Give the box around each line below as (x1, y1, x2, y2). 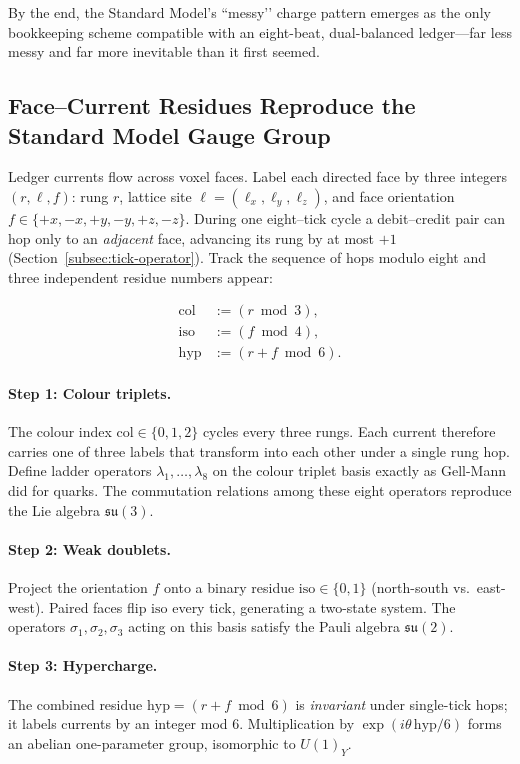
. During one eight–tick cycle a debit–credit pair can (185, 207, 505, 228)
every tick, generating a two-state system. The (172, 596, 456, 617)
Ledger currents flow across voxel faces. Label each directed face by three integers (8, 166, 508, 187)
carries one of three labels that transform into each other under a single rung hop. (8, 440, 510, 461)
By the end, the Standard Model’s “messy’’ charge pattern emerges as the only (8, 2, 491, 22)
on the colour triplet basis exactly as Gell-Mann (212, 460, 506, 481)
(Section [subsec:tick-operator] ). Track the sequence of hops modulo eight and (8, 247, 487, 268)
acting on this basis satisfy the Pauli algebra (128, 616, 400, 637)
